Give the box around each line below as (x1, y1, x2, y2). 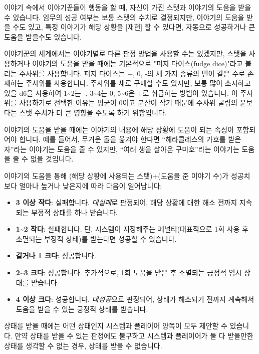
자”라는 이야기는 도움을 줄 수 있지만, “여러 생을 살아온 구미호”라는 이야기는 (4, 143, 239, 154)
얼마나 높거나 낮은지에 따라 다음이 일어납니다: (19, 180, 162, 191)
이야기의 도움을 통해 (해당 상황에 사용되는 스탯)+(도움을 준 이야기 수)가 (4, 170, 229, 181)
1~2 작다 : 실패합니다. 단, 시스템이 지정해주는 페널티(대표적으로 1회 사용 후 (16, 224, 248, 234)
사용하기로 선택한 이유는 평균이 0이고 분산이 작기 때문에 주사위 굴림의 (19, 97, 237, 108)
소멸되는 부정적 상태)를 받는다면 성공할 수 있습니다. (16, 233, 177, 244)
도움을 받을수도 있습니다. (4, 31, 82, 42)
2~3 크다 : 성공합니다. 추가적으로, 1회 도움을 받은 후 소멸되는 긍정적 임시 (16, 267, 242, 278)
